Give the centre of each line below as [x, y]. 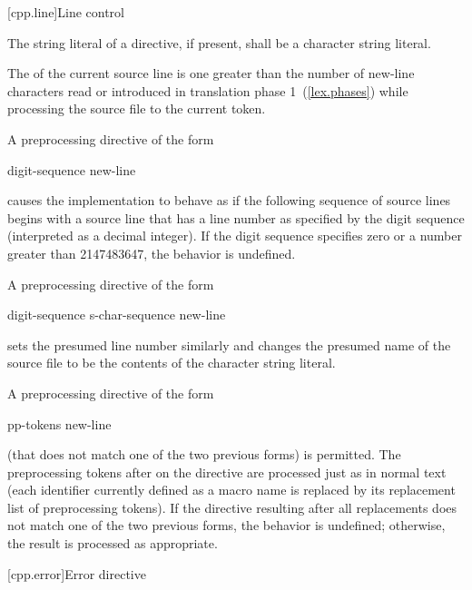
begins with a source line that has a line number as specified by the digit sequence [236, 217]
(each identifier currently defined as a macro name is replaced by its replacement [231, 490]
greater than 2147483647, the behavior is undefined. [152, 253]
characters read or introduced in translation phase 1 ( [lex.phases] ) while [208, 90]
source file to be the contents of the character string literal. [172, 363]
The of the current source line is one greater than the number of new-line [211, 73]
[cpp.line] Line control [66, 12]
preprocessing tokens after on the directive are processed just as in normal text [227, 472]
